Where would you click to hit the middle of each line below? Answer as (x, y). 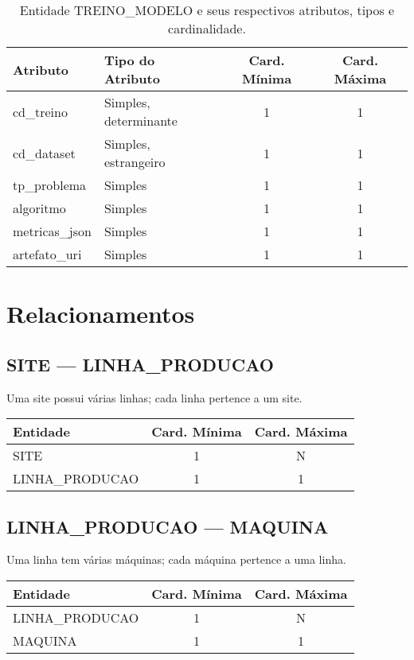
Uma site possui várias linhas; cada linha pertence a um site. (154, 397)
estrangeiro (135, 162)
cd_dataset (44, 153)
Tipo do (129, 60)
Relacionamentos (101, 314)
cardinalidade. (207, 28)
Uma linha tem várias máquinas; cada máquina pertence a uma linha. (176, 559)
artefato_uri (47, 254)
